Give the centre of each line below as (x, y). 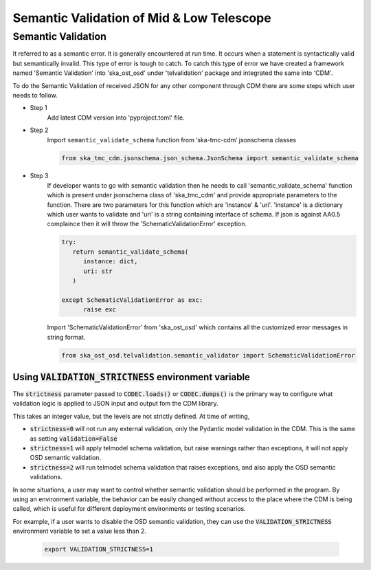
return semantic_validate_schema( (131, 252)
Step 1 (38, 108)
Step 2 (39, 130)
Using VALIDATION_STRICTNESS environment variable (132, 377)
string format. (66, 337)
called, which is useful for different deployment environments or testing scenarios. (130, 509)
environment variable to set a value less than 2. (80, 531)
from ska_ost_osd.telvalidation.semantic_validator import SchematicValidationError (208, 355)
